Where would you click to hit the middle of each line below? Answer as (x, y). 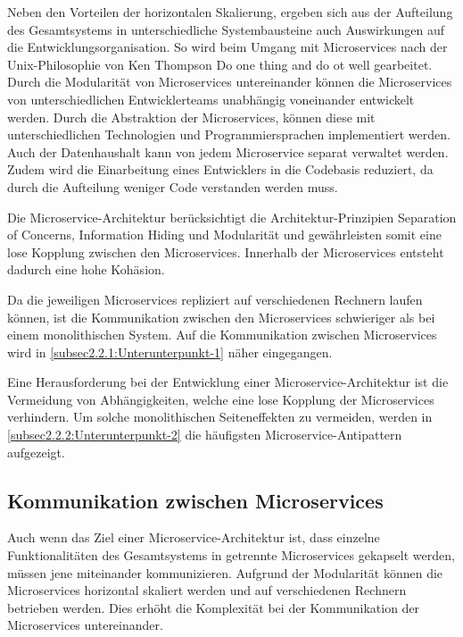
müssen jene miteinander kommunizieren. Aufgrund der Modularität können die (225, 572)
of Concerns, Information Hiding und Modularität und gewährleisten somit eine (224, 235)
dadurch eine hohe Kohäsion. (86, 269)
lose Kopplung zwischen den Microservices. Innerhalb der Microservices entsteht (226, 251)
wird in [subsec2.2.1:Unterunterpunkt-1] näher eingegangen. (170, 352)
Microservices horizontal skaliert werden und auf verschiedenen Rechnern (207, 590)
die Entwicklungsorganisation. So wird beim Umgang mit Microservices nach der (227, 47)
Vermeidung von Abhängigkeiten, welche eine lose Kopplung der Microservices (221, 399)
